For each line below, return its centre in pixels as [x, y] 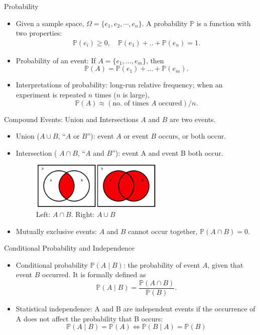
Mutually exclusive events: [56, 231]
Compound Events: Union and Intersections [71, 119]
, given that [225, 264]
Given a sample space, [50, 23]
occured [170, 103]
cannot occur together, [163, 231]
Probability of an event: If [56, 60]
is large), [136, 94]
